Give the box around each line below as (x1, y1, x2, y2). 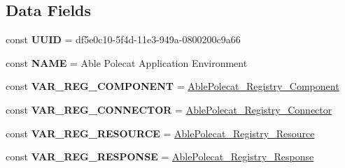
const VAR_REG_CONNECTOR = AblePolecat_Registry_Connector (6, 102, 332, 116)
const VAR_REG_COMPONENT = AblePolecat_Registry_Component (6, 79, 339, 93)
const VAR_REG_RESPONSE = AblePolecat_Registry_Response (6, 149, 314, 164)
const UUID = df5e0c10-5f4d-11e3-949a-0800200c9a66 (6, 32, 241, 47)
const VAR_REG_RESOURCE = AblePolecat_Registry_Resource (6, 125, 315, 140)
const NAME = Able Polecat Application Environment (6, 55, 248, 70)
